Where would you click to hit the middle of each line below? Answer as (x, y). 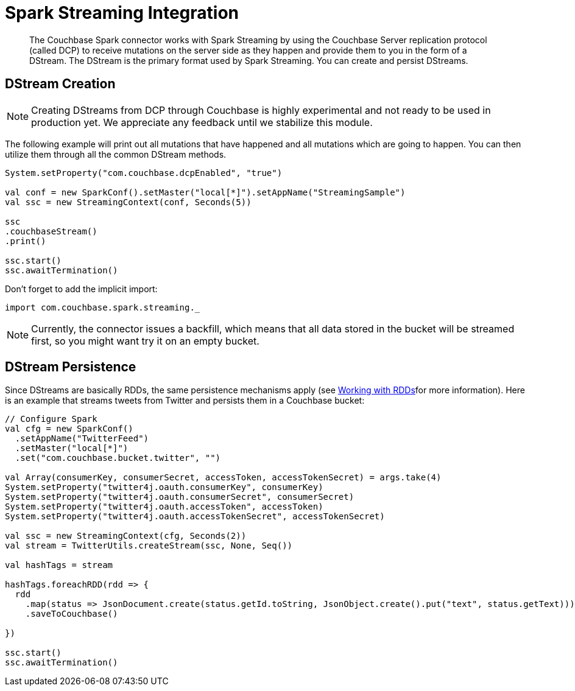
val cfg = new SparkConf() (69, 429)
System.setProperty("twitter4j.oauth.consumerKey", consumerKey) (164, 487)
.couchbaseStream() (51, 231)
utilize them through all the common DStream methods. (116, 154)
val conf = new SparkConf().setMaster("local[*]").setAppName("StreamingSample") (205, 192)
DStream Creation (60, 84)
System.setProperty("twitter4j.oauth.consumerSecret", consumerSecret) (180, 497)
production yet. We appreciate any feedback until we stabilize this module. (202, 122)
